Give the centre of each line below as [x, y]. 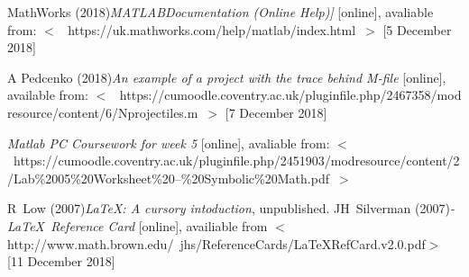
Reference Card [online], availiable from [159, 225]
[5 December [417, 29]
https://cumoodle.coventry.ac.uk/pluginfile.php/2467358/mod [290, 95]
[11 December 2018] [61, 261]
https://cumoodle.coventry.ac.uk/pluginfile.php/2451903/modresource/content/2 [236, 161]
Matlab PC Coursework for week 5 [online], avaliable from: [169, 143]
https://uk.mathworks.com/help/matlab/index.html [212, 29]
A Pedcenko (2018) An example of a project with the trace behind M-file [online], [227, 77]
